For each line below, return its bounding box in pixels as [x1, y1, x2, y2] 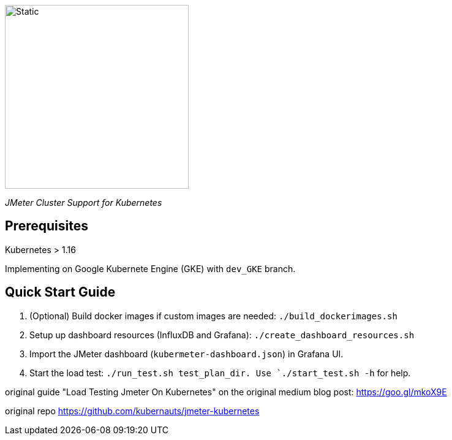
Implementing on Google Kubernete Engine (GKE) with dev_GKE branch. [5, 263, 296, 274]
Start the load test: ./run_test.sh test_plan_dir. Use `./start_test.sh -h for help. [29, 367, 411, 378]
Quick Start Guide [5, 284, 116, 300]
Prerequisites [5, 218, 88, 234]
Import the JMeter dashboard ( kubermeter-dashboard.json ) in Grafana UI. [29, 348, 344, 359]
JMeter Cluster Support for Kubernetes [5, 197, 162, 208]
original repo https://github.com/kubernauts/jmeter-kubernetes [5, 405, 260, 416]
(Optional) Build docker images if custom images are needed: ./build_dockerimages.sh [29, 310, 397, 321]
